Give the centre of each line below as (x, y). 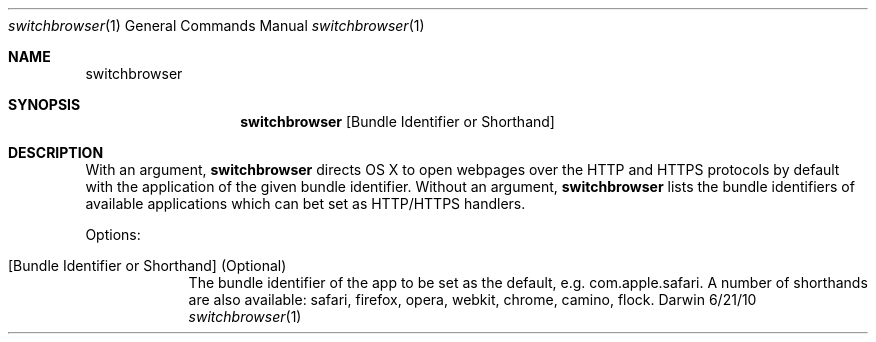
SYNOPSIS (44, 104)
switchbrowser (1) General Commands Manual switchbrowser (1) (216, 25)
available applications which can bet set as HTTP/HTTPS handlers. (305, 203)
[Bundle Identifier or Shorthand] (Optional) (147, 265)
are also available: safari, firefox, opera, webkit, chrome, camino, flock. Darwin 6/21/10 (472, 299)
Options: (113, 234)
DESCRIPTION (56, 152)
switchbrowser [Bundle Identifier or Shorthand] (397, 121)
